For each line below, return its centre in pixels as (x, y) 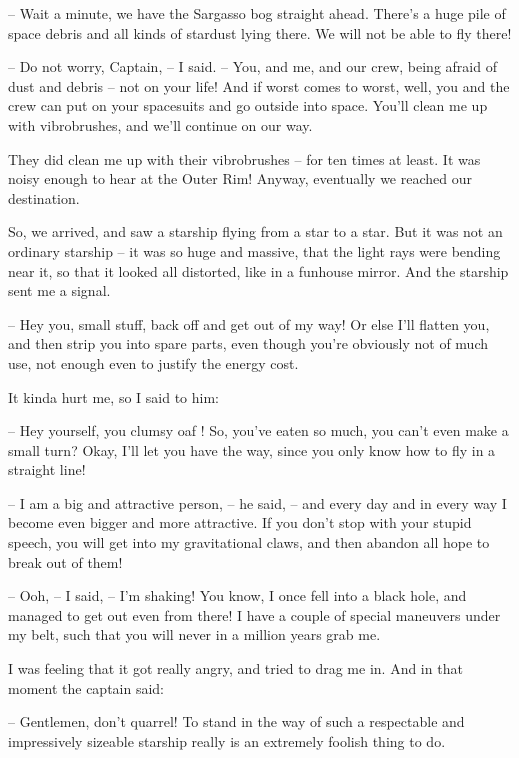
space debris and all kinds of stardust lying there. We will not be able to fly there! (260, 32)
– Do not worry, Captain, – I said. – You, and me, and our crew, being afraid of (252, 66)
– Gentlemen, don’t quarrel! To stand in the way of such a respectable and (236, 721)
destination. (44, 197)
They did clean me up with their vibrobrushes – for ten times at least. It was (244, 158)
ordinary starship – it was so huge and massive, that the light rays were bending (254, 250)
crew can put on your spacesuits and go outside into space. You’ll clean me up (248, 105)
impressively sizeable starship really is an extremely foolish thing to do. (227, 740)
